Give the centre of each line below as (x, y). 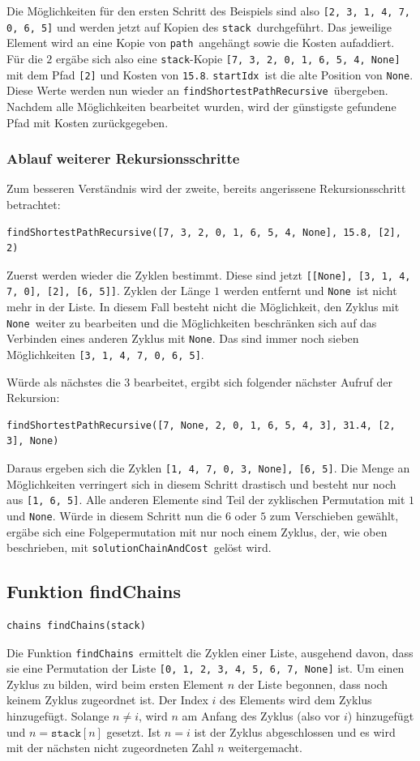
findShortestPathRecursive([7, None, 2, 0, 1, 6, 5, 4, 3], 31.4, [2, (201, 425)
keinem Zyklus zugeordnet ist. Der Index (107, 700)
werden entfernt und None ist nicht (310, 291)
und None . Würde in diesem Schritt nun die (114, 515)
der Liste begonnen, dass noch (313, 684)
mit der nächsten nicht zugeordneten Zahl (110, 748)
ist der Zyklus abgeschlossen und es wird (295, 731)
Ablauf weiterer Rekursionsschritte (123, 158)
